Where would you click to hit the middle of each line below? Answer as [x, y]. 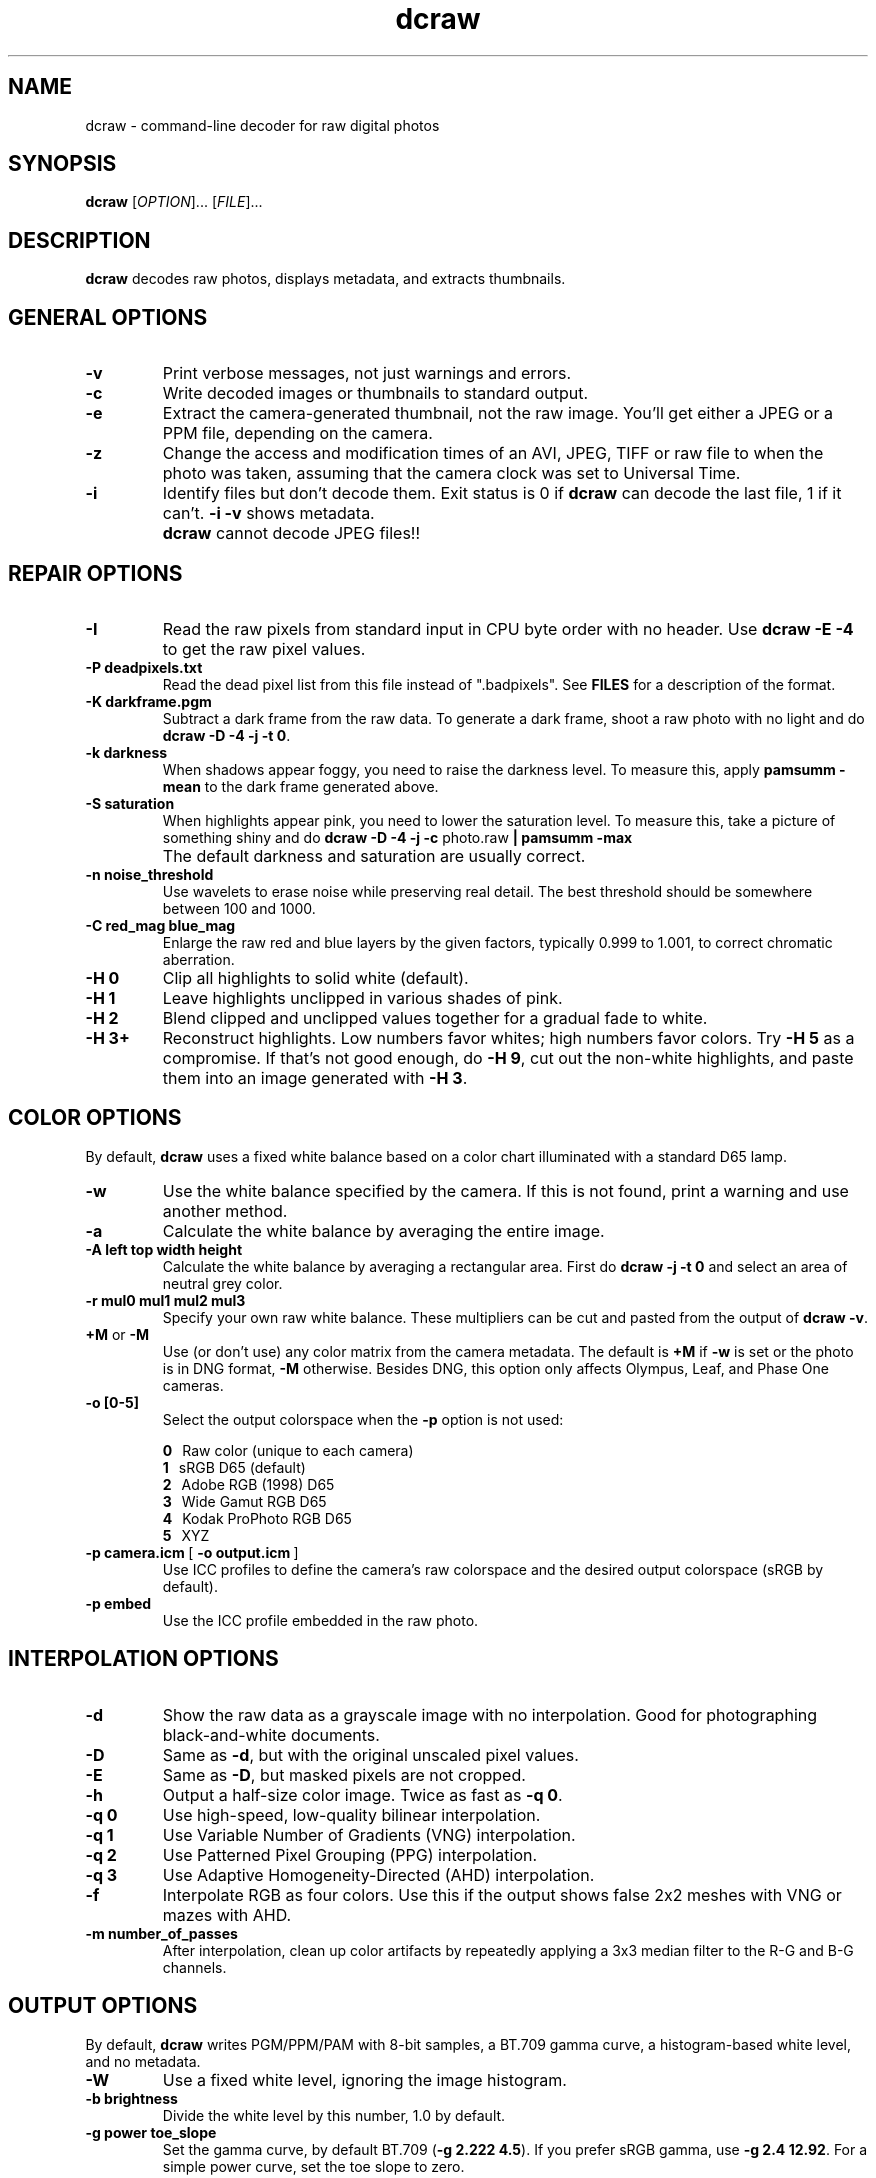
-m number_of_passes [161, 1933]
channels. [194, 1967]
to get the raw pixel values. [264, 648]
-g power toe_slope [151, 2132]
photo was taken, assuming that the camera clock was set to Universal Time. [451, 473]
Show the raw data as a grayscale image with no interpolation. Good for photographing [490, 1714]
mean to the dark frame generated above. [300, 786]
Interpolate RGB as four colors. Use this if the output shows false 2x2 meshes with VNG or [502, 1894]
